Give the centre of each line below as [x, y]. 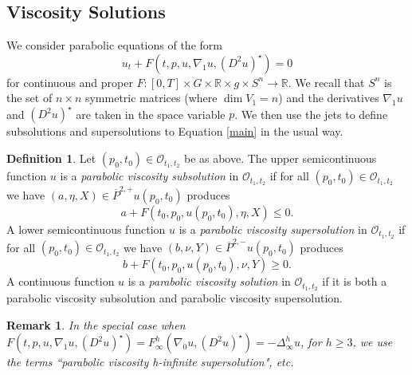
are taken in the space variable [151, 114]
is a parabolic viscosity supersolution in [273, 229]
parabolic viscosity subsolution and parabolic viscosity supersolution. [175, 298]
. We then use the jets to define [311, 114]
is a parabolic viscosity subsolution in [149, 176]
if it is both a [355, 281]
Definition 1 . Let [51, 158]
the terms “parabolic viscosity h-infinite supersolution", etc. [150, 362]
